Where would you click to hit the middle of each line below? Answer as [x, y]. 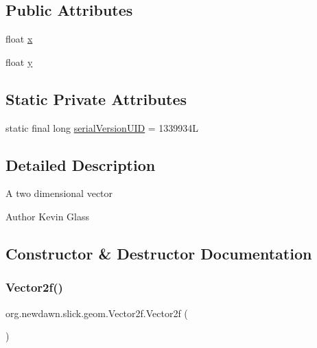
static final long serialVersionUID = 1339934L [102, 127]
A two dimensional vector [59, 193]
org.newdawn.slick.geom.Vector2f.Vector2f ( [97, 313]
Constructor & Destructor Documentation [159, 253]
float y [19, 61]
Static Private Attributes [96, 98]
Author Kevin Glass [48, 216]
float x [19, 39]
